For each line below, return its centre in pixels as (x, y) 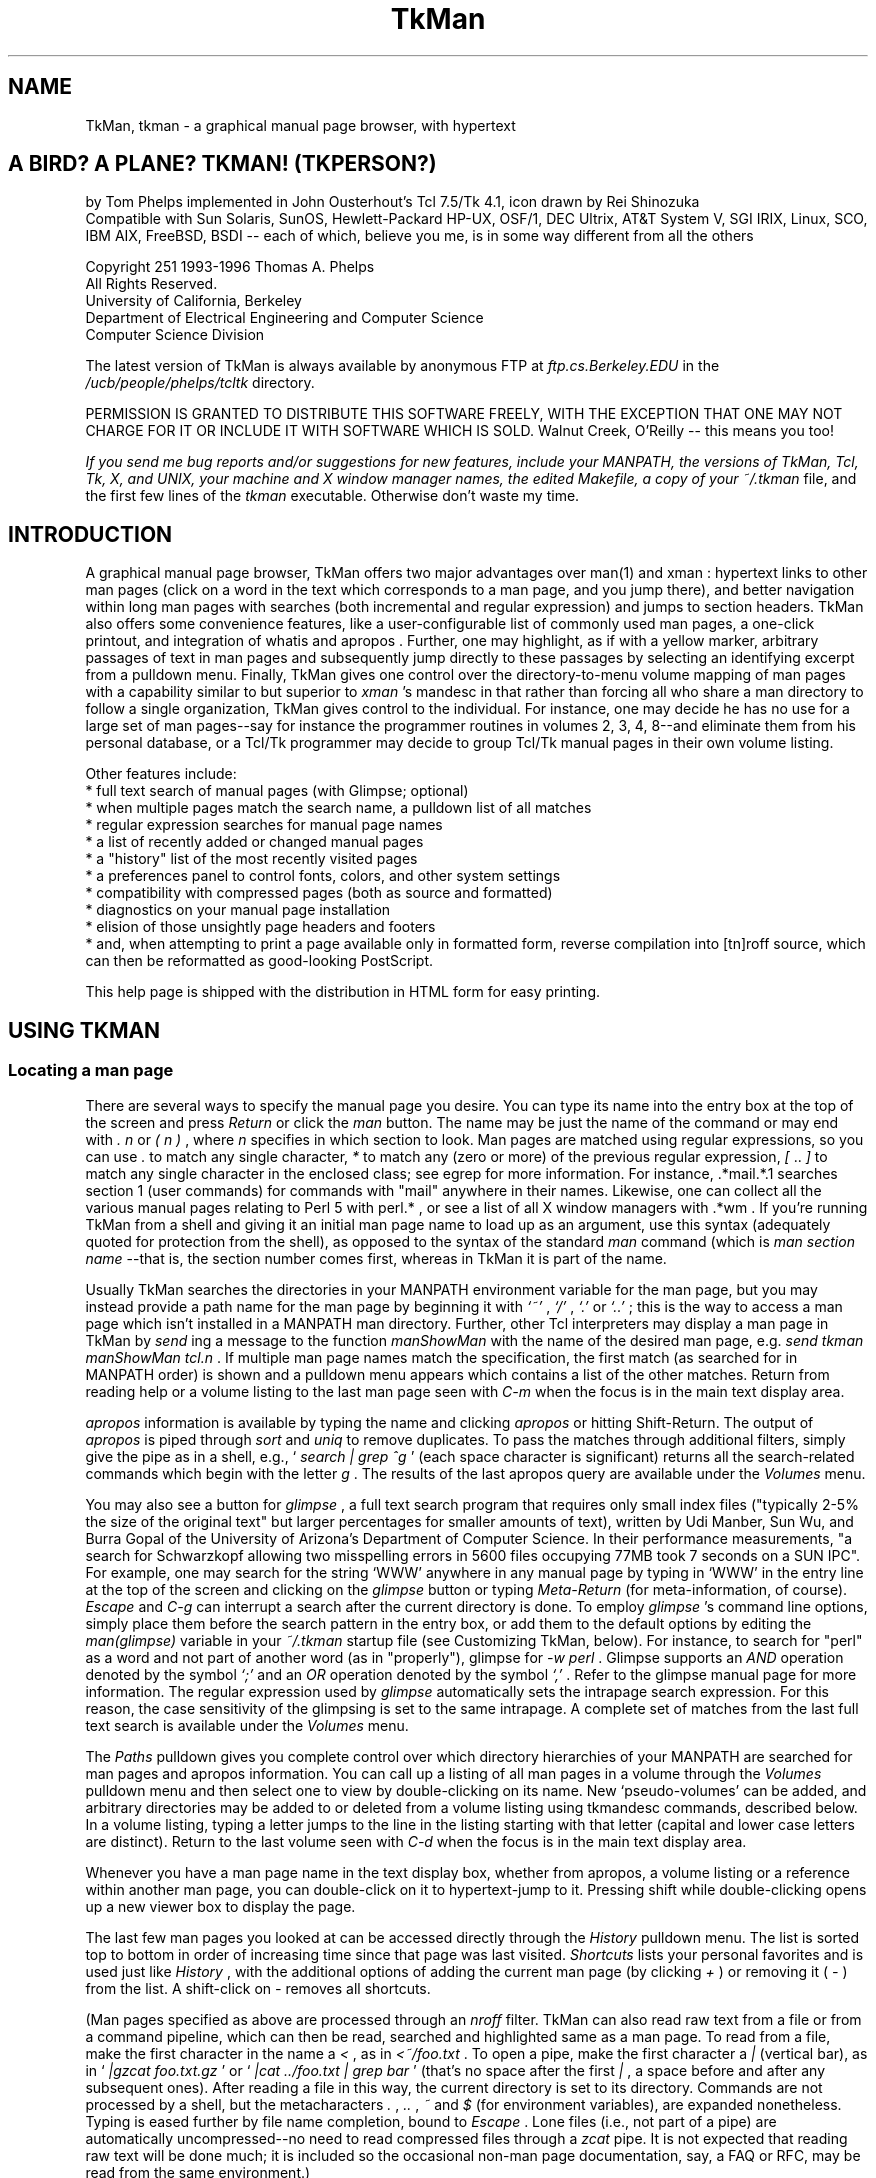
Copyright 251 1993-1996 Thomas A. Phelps (230, 267)
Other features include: (161, 774)
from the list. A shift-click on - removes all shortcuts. (258, 1988)
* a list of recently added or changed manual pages (254, 842)
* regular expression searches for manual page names (264, 825)
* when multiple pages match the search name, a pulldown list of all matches (338, 808)
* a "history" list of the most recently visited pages (251, 859)
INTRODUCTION (90, 534)
